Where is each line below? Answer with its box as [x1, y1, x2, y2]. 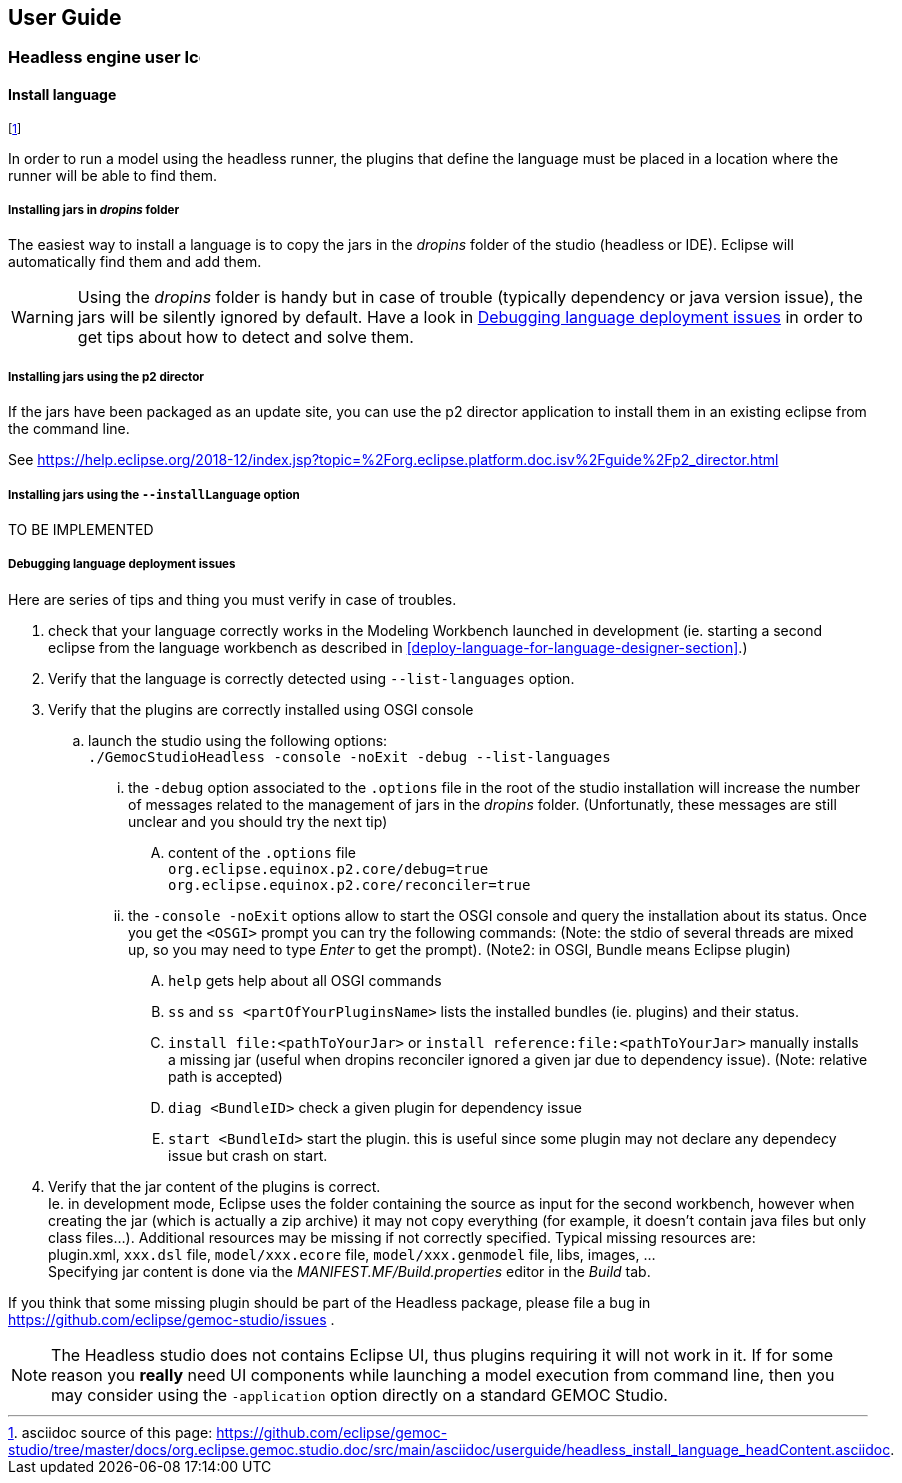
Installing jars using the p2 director [8, 369, 205, 384]
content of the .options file [168, 843, 357, 861]
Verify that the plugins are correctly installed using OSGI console [48, 700, 474, 718]
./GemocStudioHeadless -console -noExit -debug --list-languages [88, 748, 611, 765]
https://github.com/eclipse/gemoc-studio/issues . [8, 1310, 335, 1328]
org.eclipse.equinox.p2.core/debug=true [168, 860, 489, 877]
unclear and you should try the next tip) [128, 812, 388, 830]
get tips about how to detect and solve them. [77, 327, 414, 348]
